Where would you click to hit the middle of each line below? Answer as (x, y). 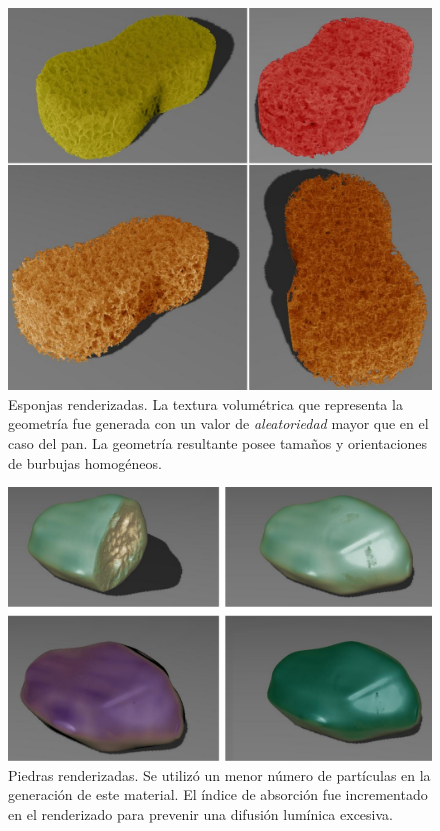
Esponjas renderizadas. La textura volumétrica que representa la (205, 403)
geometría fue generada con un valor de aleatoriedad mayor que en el (218, 423)
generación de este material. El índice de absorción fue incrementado (218, 794)
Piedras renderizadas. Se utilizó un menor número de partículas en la (219, 774)
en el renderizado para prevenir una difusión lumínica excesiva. (200, 814)
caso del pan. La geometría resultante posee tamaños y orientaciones (218, 442)
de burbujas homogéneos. (85, 462)
